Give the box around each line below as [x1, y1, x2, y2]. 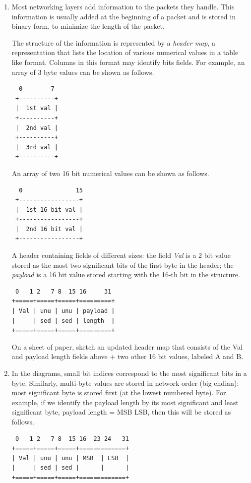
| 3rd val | [15, 143, 58, 151]
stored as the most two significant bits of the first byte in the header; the [11, 259, 234, 270]
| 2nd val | [15, 124, 58, 131]
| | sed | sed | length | [11, 317, 115, 324]
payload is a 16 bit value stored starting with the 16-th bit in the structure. [11, 269, 240, 280]
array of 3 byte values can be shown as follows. [11, 66, 154, 77]
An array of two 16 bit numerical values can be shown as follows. [11, 168, 209, 178]
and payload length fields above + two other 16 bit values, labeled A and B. [11, 351, 244, 362]
